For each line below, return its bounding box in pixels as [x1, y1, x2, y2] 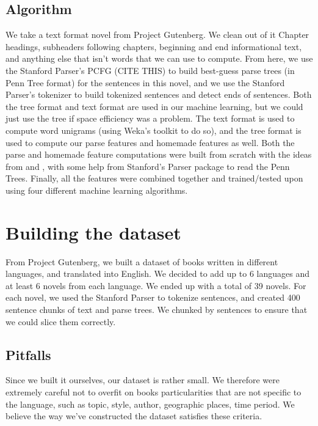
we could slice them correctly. [5, 315, 116, 328]
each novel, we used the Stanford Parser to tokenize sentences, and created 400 [5, 291, 300, 304]
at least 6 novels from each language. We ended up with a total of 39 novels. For [5, 279, 306, 292]
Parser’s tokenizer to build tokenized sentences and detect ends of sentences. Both [5, 88, 312, 101]
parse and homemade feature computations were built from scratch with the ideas [5, 148, 312, 161]
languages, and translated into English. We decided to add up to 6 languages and [5, 267, 309, 280]
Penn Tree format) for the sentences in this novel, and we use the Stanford [5, 76, 285, 89]
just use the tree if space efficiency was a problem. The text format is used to [5, 112, 295, 125]
